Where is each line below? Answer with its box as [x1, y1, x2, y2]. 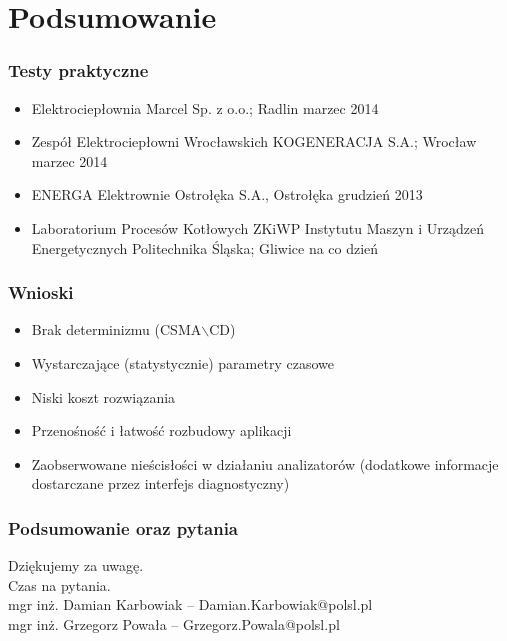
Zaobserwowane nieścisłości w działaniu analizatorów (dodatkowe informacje [31, 453, 499, 474]
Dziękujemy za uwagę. [8, 555, 144, 576]
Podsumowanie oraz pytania [8, 515, 238, 540]
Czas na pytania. [8, 574, 111, 595]
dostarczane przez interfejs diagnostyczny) [31, 473, 290, 494]
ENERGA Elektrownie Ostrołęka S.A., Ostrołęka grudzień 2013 [31, 184, 423, 205]
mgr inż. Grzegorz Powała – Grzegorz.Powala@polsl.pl [8, 613, 340, 634]
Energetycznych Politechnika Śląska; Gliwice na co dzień [31, 237, 379, 258]
